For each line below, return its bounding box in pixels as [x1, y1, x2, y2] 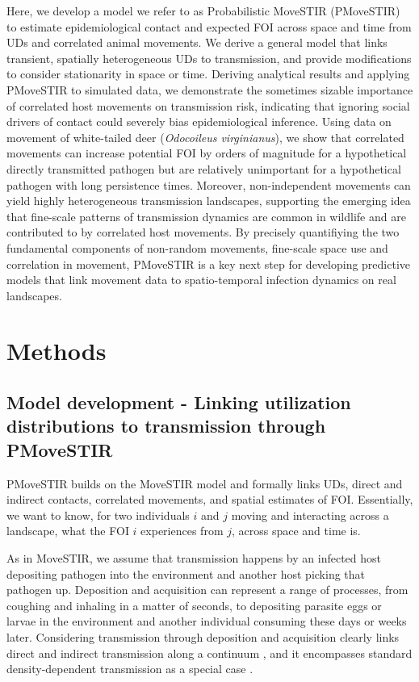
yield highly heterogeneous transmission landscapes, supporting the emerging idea [6, 192, 411, 209]
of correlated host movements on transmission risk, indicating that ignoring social [6, 97, 410, 114]
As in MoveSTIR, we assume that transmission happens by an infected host [6, 550, 381, 567]
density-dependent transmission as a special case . [6, 660, 253, 677]
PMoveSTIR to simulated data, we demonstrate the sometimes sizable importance [6, 81, 413, 98]
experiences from [140, 522, 224, 539]
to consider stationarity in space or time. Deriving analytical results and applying [6, 65, 410, 82]
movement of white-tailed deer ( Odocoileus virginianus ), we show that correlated [6, 128, 404, 145]
